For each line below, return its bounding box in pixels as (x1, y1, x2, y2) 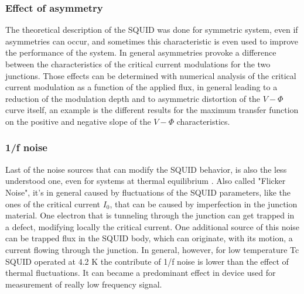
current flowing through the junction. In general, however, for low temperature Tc (5, 243, 299, 255)
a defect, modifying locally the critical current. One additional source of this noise (5, 220, 300, 233)
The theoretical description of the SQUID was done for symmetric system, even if (5, 23, 298, 36)
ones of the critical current (5, 197, 100, 210)
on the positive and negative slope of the (5, 115, 151, 127)
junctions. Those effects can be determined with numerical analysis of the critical (5, 69, 296, 81)
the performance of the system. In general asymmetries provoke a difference (5, 46, 276, 59)
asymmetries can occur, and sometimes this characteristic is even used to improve (5, 35, 299, 47)
